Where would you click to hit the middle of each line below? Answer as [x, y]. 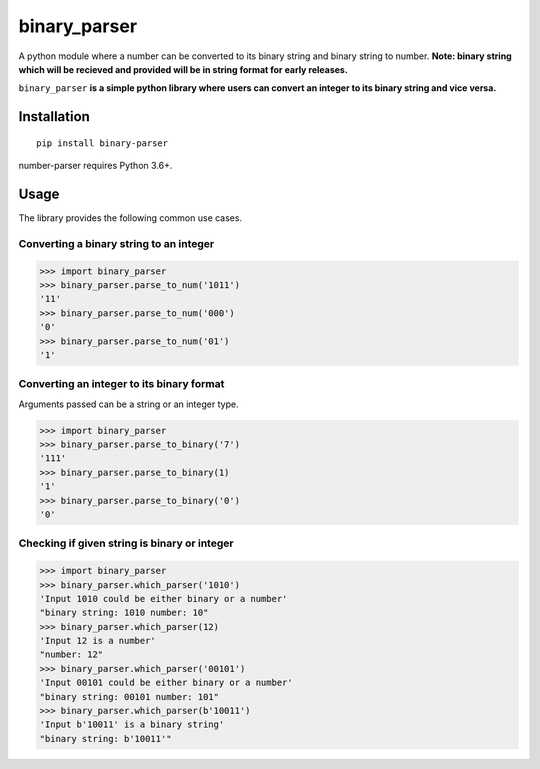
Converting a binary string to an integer [116, 243]
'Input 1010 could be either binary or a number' [163, 598]
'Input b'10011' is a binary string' [132, 724]
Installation [54, 116]
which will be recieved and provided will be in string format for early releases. [183, 69]
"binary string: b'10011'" [105, 738]
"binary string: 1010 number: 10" [124, 613]
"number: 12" [71, 654]
